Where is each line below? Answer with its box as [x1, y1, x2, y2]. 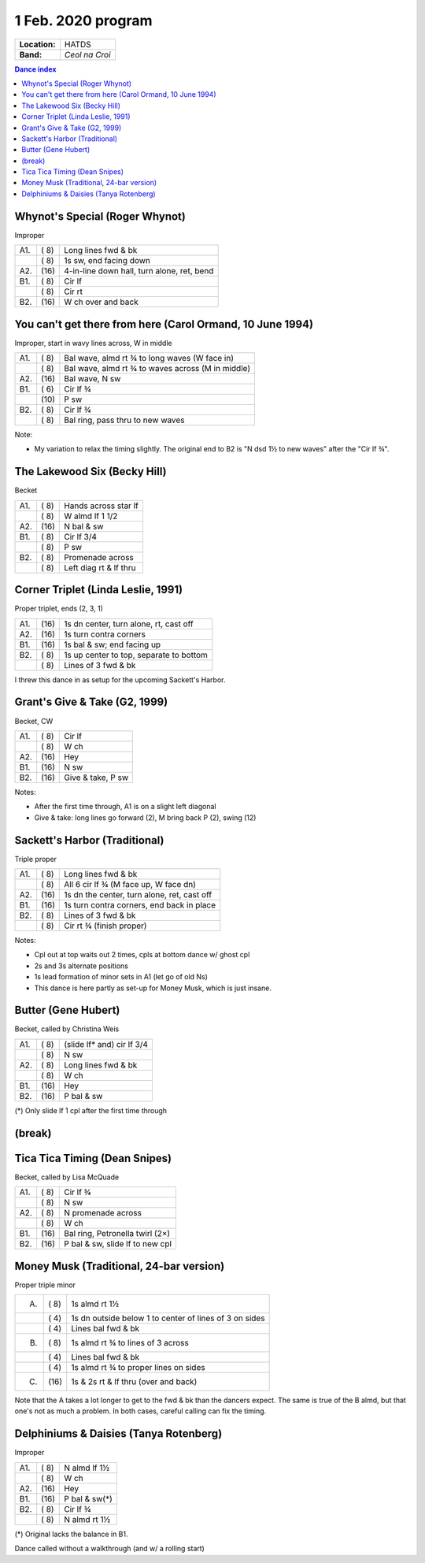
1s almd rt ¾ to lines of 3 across [71, 1338, 189, 1349]
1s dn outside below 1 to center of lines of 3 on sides [71, 1312, 265, 1324]
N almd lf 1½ [64, 1462, 110, 1473]
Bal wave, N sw [64, 373, 121, 384]
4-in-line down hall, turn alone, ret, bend [64, 265, 214, 277]
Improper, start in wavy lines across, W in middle [14, 338, 172, 347]
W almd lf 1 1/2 [64, 510, 118, 522]
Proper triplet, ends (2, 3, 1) [14, 603, 104, 614]
